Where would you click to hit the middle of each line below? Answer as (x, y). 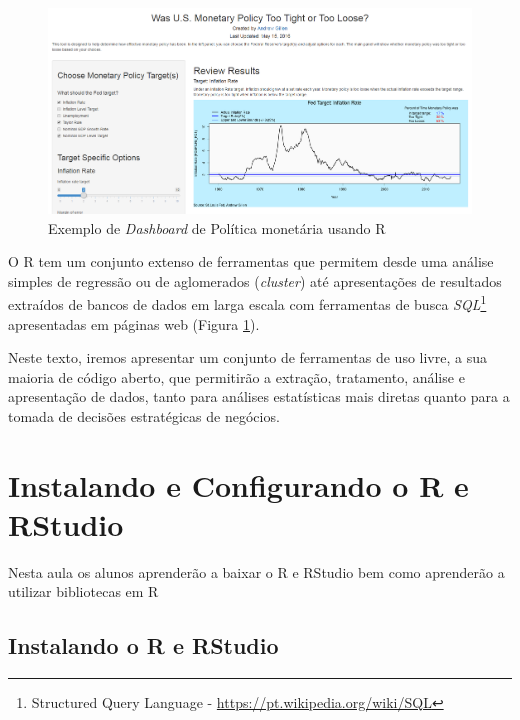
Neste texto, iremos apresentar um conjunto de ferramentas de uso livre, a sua (247, 357)
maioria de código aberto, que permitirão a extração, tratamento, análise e (236, 376)
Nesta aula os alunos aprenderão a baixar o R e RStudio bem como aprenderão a (256, 571)
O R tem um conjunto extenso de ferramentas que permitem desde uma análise (251, 261)
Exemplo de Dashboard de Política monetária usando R (217, 227)
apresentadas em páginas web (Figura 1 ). (134, 323)
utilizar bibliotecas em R (83, 591)
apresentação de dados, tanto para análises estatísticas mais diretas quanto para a (259, 396)
